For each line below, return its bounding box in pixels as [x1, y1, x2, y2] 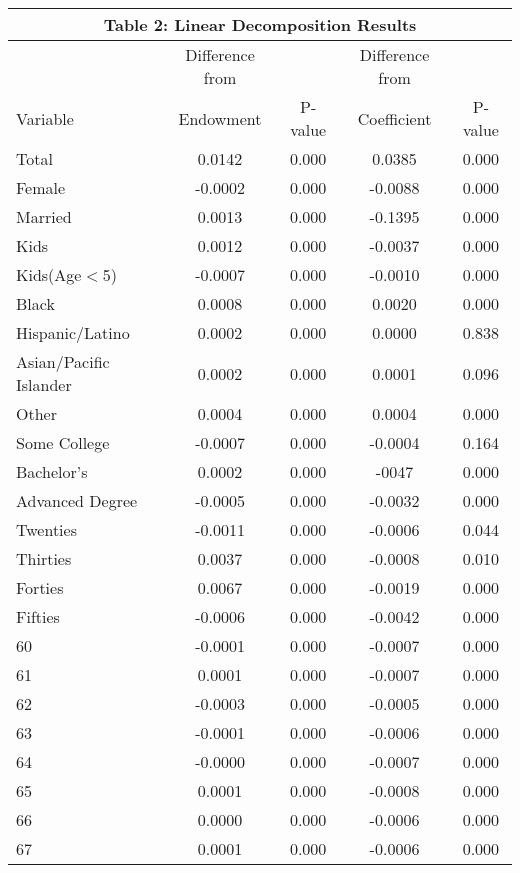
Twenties [16, 518, 77, 541]
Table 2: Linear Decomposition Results [103, 13, 417, 36]
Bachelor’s [16, 460, 88, 483]
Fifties [16, 605, 60, 628]
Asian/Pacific [16, 350, 110, 373]
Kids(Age [16, 263, 82, 286]
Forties [16, 576, 64, 599]
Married [16, 205, 72, 228]
